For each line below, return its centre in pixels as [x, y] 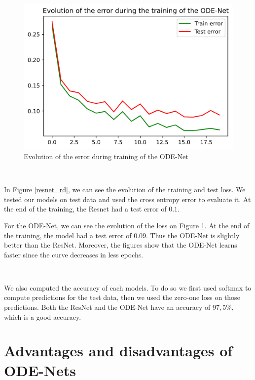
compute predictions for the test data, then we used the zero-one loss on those [122, 297]
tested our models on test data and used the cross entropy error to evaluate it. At [127, 199]
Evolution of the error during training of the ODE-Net [106, 156]
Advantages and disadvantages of [118, 351]
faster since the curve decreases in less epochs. [74, 254]
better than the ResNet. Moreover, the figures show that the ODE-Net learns [121, 245]
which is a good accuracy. [43, 317]
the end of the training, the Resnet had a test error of [85, 209]
